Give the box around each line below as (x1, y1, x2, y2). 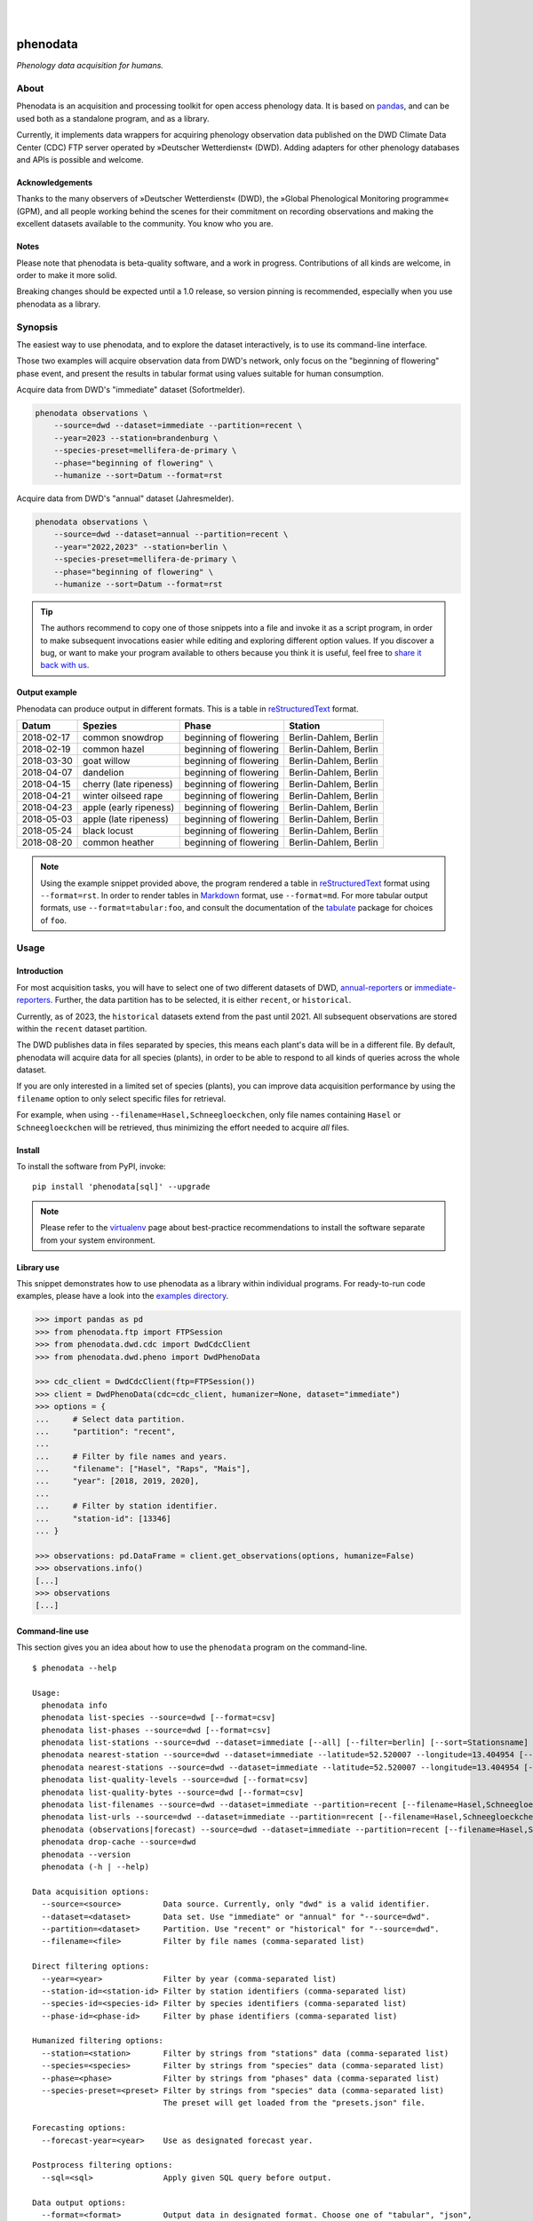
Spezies (82, 720, 117, 732)
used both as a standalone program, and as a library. (16, 113, 210, 123)
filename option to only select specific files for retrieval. (16, 1093, 227, 1103)
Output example (16, 687, 77, 697)
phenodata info (41, 1700, 107, 1710)
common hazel (82, 743, 145, 755)
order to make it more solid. (16, 269, 117, 280)
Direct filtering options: (32, 1962, 150, 1971)
